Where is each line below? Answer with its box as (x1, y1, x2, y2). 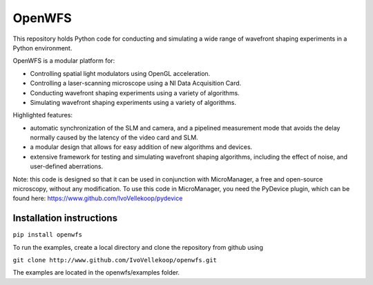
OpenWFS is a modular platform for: (12, 57, 115, 65)
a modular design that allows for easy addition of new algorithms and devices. (30, 143, 253, 151)
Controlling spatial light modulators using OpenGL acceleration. (30, 69, 211, 77)
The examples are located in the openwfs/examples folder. (12, 268, 180, 277)
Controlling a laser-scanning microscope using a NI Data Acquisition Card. (30, 79, 242, 88)
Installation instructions (12, 213, 117, 224)
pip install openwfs (12, 231, 83, 239)
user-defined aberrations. (30, 162, 104, 170)
